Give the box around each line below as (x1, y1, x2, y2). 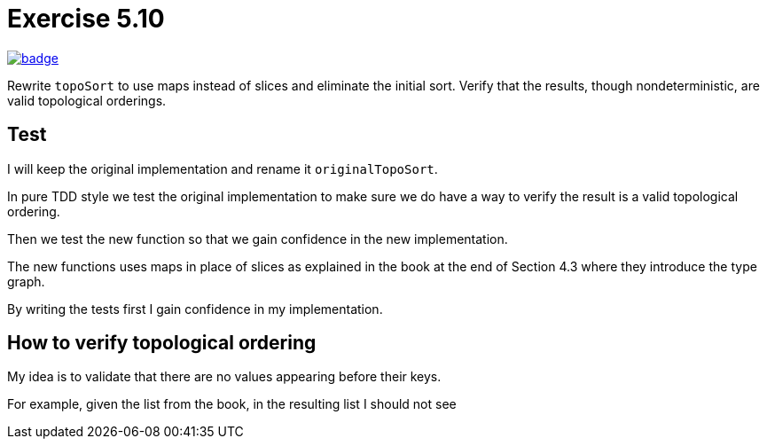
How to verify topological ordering (7, 332, 317, 355)
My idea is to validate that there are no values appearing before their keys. (7, 369, 442, 385)
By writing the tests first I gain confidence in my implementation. (7, 301, 383, 317)
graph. (7, 273, 45, 289)
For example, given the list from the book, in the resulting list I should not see (7, 396, 457, 412)
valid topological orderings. (7, 92, 167, 108)
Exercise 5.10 (7, 4, 165, 34)
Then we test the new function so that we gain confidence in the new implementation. (7, 231, 508, 246)
